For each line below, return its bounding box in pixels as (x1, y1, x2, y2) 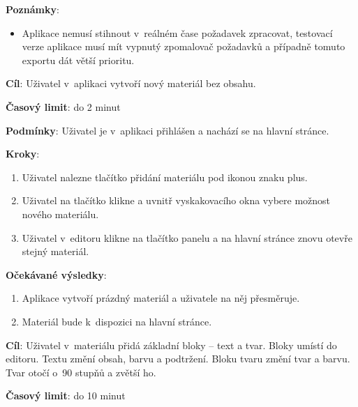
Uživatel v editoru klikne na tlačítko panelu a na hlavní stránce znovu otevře (22, 230, 352, 245)
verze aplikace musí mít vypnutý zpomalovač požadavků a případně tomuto (22, 39, 345, 54)
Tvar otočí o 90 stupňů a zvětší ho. (6, 364, 156, 379)
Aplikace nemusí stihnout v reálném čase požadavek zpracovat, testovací (22, 25, 333, 40)
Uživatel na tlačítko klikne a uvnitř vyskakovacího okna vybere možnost (22, 193, 331, 208)
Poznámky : (6, 2, 59, 16)
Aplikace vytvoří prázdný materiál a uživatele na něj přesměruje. (22, 291, 300, 305)
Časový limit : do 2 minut (6, 99, 121, 114)
